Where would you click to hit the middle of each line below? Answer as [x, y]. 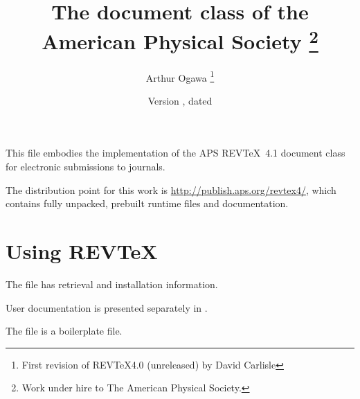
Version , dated [180, 100]
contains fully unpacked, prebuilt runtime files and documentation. [147, 203]
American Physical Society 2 [180, 40]
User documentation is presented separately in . [107, 307]
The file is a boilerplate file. [64, 331]
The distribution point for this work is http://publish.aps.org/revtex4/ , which [171, 189]
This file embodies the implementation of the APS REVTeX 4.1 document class [175, 153]
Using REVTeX [82, 251]
